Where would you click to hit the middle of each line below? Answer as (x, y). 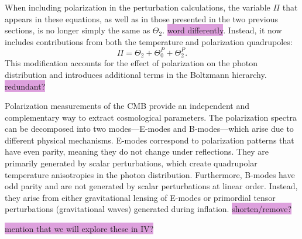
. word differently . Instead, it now (222, 30)
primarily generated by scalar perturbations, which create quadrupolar (131, 163)
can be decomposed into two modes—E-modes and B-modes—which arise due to (149, 129)
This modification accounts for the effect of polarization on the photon (131, 63)
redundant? (25, 86)
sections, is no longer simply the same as (78, 30)
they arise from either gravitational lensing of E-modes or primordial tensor (140, 197)
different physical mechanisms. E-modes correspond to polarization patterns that (150, 140)
